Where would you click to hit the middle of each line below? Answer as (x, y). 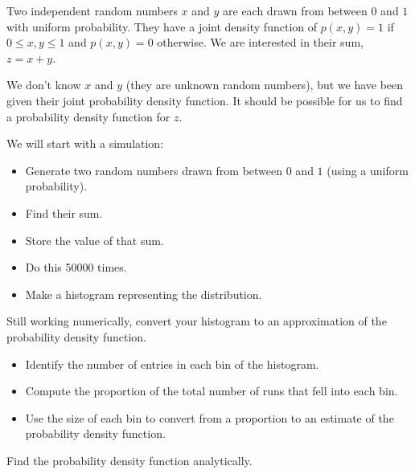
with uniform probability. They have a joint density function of (162, 26)
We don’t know (44, 85)
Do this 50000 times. (76, 267)
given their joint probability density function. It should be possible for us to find (205, 100)
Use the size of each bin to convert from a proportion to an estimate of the (210, 417)
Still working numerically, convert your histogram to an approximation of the (197, 321)
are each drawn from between (295, 10)
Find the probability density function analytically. (129, 460)
